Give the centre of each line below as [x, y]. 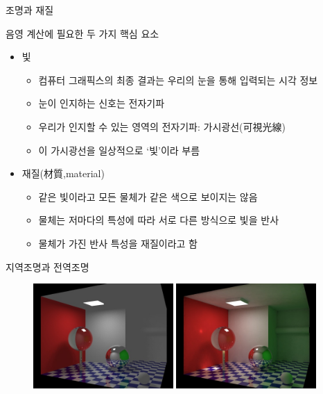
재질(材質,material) [63, 173]
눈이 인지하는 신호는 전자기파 [102, 103]
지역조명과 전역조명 [47, 266]
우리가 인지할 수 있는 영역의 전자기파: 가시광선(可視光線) [162, 126]
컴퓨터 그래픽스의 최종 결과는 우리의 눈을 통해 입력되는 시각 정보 [178, 80]
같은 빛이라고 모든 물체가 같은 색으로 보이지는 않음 [148, 196]
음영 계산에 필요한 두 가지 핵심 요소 [82, 33]
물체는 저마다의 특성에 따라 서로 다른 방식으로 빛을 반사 [159, 220]
